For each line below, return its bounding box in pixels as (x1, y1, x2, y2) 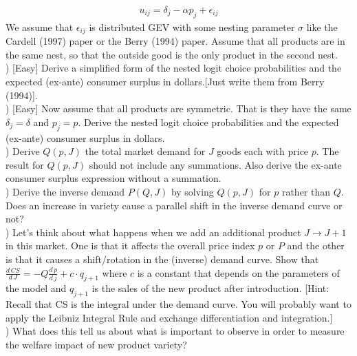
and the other (287, 238, 345, 253)
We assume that (6, 19, 74, 34)
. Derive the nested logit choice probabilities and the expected (78, 114, 339, 129)
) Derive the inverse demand (6, 185, 125, 199)
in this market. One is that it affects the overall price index (6, 238, 255, 253)
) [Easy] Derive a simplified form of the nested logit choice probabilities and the (6, 61, 342, 75)
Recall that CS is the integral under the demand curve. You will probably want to (6, 297, 351, 311)
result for (6, 157, 44, 171)
